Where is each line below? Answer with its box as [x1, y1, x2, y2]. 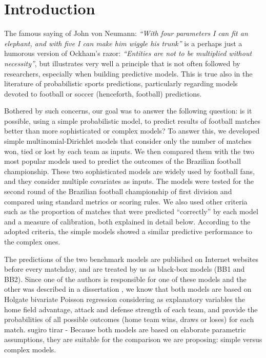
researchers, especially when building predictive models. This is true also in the [4, 68, 253, 79]
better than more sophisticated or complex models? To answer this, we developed [4, 125, 260, 136]
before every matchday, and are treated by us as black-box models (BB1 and [4, 263, 245, 274]
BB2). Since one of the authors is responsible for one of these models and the [4, 273, 247, 284]
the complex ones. [4, 236, 60, 247]
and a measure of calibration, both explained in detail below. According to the [4, 216, 251, 227]
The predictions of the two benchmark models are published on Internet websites [4, 253, 258, 264]
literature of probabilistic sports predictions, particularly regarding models [4, 78, 238, 89]
